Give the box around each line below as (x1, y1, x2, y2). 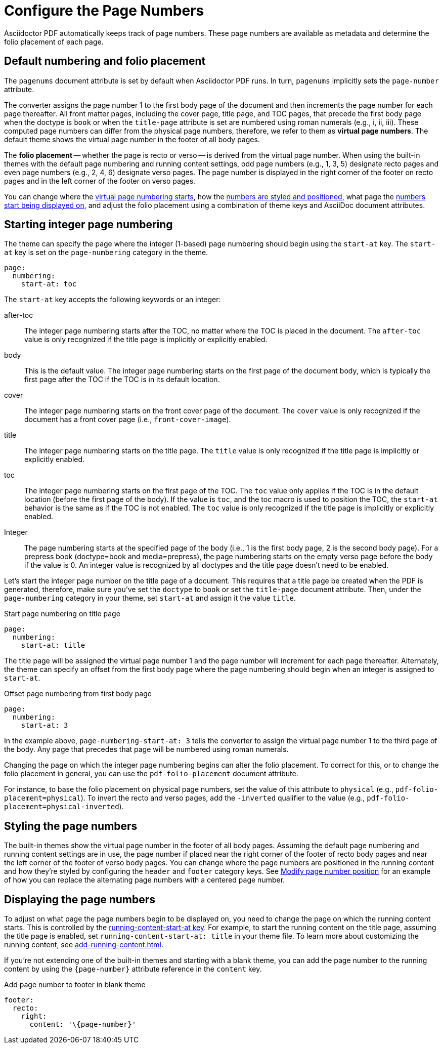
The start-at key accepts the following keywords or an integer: (4, 295, 221, 304)
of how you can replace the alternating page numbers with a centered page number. (4, 875, 285, 885)
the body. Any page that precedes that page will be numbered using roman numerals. (4, 745, 289, 754)
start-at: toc (21, 280, 77, 288)
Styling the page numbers (4, 819, 138, 832)
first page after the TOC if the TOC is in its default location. (24, 375, 220, 384)
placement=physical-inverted (4, 803, 119, 811)
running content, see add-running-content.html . (4, 940, 163, 949)
